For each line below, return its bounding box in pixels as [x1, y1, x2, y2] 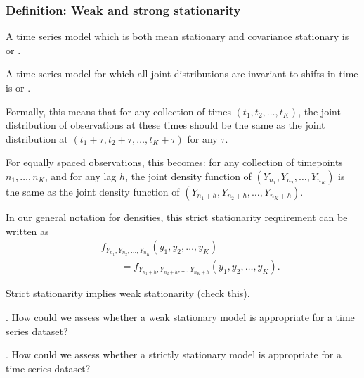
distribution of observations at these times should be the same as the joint [6, 118, 325, 132]
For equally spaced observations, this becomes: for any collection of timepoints [6, 155, 343, 170]
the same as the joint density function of [6, 184, 180, 199]
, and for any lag [44, 168, 117, 183]
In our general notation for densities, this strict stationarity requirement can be [6, 209, 348, 224]
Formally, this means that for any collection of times [6, 103, 231, 118]
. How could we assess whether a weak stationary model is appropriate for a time [6, 309, 355, 324]
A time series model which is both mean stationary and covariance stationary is [6, 29, 349, 44]
